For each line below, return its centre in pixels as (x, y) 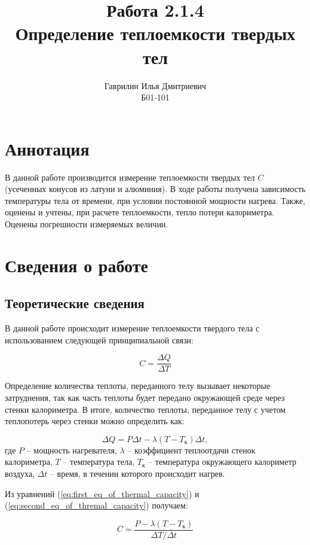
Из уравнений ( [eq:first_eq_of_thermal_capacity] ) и (102, 493)
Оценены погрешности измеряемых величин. (87, 224)
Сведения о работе (76, 265)
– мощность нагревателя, (72, 450)
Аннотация (47, 148)
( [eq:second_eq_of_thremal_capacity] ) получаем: (96, 505)
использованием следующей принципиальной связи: (99, 340)
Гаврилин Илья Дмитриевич (155, 85)
